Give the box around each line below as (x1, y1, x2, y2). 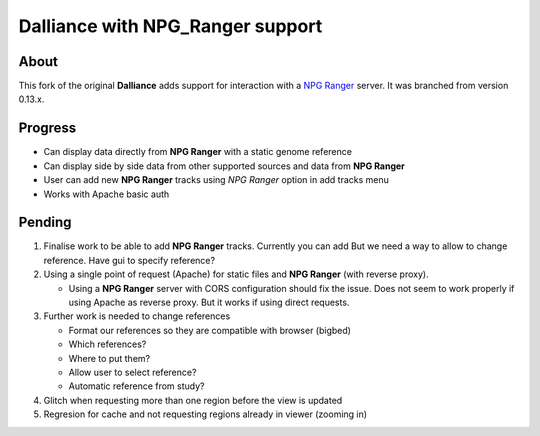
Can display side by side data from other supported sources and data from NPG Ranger (43, 160, 405, 172)
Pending (18, 214, 72, 231)
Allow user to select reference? (68, 366, 197, 378)
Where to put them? (68, 352, 150, 364)
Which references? (68, 338, 147, 350)
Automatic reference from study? (68, 380, 205, 392)
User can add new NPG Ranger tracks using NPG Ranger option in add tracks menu (43, 174, 390, 186)
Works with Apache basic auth (43, 188, 170, 200)
